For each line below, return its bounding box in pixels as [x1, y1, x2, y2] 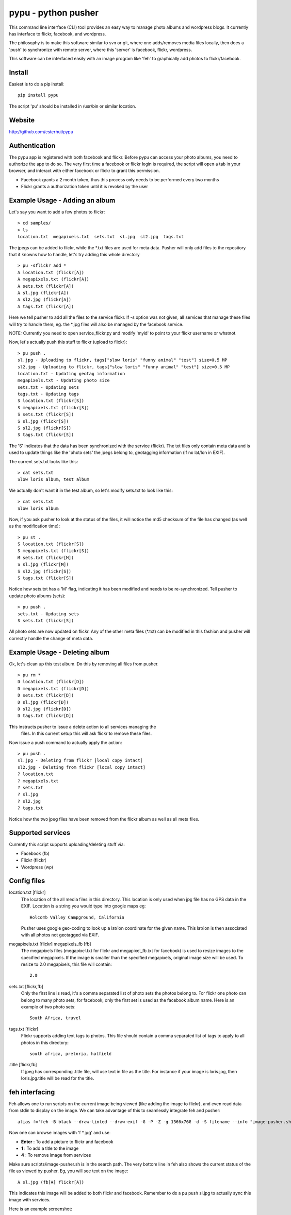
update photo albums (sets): [9, 593, 65, 599]
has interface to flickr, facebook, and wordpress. [9, 31, 106, 36]
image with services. [9, 1197, 50, 1203]
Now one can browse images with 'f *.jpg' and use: [9, 1130, 111, 1136]
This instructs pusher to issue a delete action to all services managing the [9, 724, 156, 729]
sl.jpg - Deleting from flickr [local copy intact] [17, 758, 143, 763]
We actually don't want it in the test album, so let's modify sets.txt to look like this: [9, 487, 173, 493]
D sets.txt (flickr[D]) [17, 693, 74, 698]
